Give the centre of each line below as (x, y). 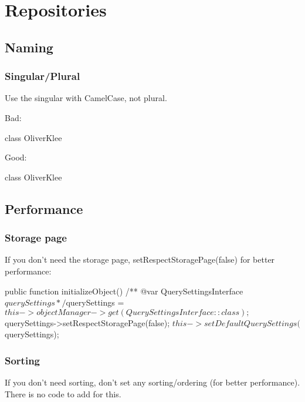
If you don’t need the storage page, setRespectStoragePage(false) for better (140, 259)
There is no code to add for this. (63, 393)
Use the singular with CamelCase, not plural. (86, 98)
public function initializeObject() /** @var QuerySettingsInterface (124, 291)
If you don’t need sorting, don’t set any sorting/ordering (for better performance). (152, 382)
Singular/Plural (43, 76)
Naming (29, 47)
